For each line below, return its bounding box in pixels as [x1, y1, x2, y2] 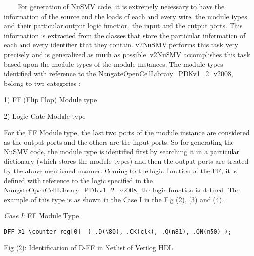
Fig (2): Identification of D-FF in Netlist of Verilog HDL [4, 242, 173, 252]
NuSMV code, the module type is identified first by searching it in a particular [4, 146, 239, 156]
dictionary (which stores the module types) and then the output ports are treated [4, 156, 249, 166]
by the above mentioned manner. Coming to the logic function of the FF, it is [4, 165, 237, 175]
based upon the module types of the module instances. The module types [4, 59, 223, 69]
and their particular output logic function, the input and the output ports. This [4, 21, 243, 31]
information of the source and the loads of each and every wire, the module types [4, 11, 247, 21]
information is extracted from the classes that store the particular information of [4, 30, 246, 40]
